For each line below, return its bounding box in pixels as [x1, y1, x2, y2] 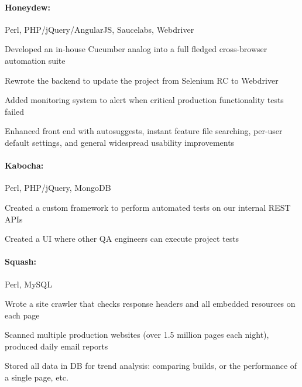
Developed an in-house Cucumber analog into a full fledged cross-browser [5, 43, 267, 55]
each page [5, 309, 40, 321]
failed [5, 105, 25, 117]
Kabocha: [5, 159, 44, 172]
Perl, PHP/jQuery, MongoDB [5, 181, 111, 194]
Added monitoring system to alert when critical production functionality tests [5, 94, 284, 106]
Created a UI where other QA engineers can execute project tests [5, 232, 239, 245]
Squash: [5, 255, 36, 268]
